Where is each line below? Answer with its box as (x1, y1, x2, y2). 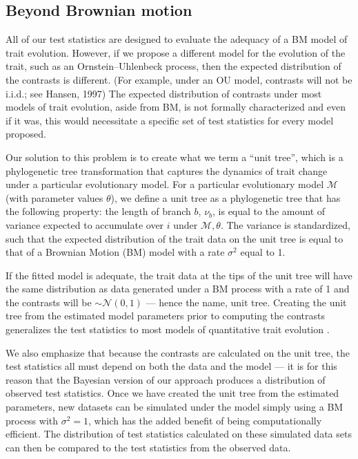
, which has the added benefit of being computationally (88, 413, 322, 427)
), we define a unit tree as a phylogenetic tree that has (110, 190, 341, 205)
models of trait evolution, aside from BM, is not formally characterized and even (6, 100, 346, 114)
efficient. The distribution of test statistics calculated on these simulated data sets (6, 427, 352, 441)
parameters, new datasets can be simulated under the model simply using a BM (6, 400, 344, 414)
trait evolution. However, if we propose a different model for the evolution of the (6, 45, 346, 59)
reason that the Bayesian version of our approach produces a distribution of (6, 372, 326, 386)
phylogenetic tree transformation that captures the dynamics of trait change (6, 163, 328, 178)
